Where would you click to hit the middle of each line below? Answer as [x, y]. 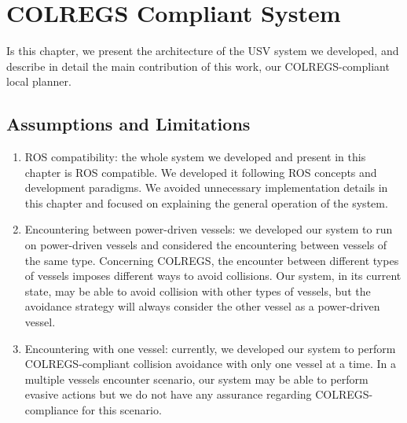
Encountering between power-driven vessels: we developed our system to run [209, 229]
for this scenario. [122, 410]
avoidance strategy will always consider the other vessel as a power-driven [202, 306]
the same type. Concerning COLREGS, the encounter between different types [212, 260]
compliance [51, 410]
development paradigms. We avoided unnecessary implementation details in [206, 188]
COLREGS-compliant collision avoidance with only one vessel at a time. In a [211, 364]
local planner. [39, 81]
